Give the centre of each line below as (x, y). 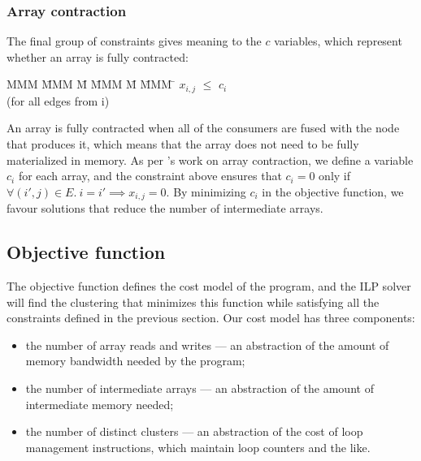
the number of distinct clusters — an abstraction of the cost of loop (194, 431)
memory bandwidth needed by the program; (135, 361)
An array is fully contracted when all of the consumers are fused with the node (203, 128)
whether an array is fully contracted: (98, 56)
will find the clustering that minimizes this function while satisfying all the (193, 302)
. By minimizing (206, 191)
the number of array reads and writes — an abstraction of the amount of (207, 345)
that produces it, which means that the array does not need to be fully (183, 144)
